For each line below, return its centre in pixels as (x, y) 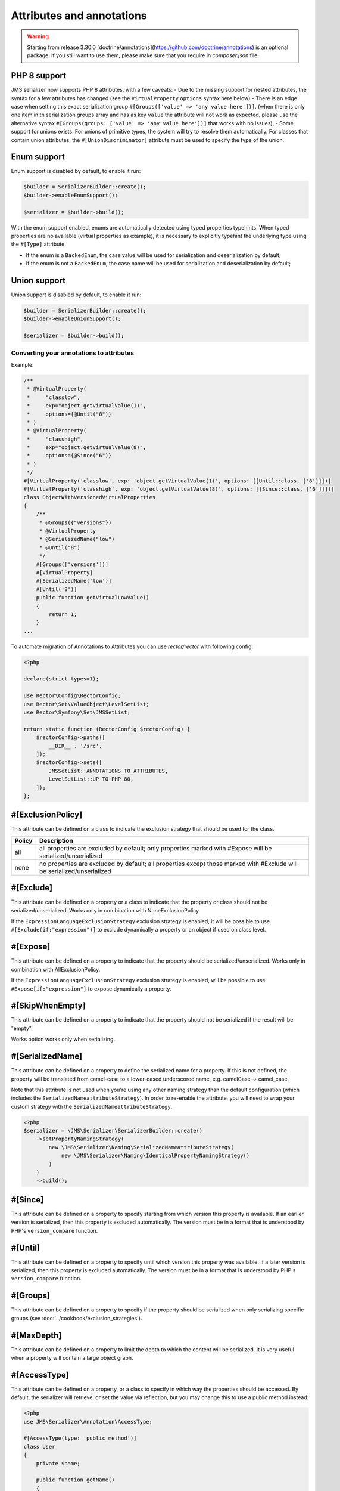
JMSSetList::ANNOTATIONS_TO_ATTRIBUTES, (108, 771)
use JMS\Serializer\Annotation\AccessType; (88, 1422)
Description (56, 840)
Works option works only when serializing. (63, 1039)
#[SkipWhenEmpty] (48, 1006)
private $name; (58, 1463)
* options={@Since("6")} (69, 456)
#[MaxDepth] (36, 1335)
